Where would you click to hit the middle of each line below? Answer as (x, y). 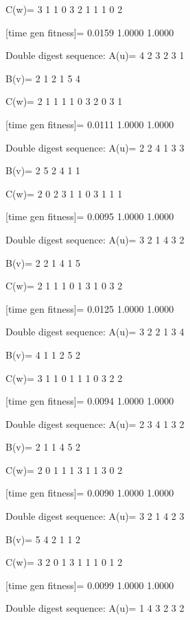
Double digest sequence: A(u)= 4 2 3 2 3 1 (95, 55)
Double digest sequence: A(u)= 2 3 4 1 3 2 (95, 424)
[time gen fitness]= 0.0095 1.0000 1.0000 (90, 216)
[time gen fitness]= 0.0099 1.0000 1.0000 (90, 585)
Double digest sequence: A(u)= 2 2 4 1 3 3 (95, 147)
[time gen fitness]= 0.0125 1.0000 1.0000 (90, 308)
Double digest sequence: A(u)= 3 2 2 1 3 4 (95, 332)
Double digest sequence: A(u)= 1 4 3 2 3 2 (95, 608)
